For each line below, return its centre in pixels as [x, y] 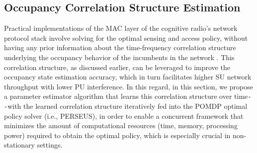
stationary [19, 145]
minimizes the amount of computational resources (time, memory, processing [121, 125]
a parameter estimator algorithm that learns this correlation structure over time [126, 96]
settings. [50, 145]
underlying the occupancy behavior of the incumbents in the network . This [119, 57]
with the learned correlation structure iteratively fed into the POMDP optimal [128, 106]
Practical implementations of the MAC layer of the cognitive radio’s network [121, 28]
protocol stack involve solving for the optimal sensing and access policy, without [126, 38]
